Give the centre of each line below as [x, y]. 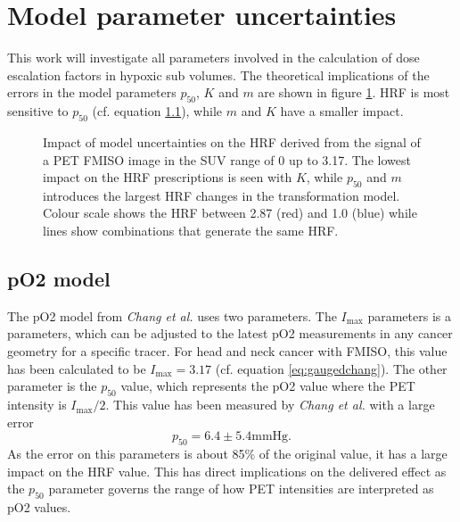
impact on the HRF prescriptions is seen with [168, 177]
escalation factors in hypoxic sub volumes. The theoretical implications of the [218, 75]
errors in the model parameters [92, 92]
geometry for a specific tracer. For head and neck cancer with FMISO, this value [227, 351]
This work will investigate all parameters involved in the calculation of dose [214, 58]
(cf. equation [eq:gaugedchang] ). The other [331, 368]
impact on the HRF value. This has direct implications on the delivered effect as [227, 471]
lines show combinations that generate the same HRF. [191, 231]
